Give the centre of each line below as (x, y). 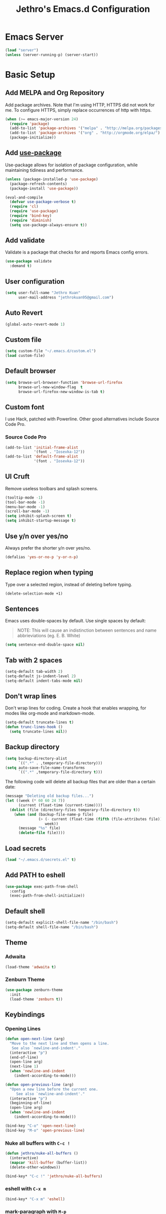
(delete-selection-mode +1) (34, 593)
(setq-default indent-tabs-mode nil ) (44, 681)
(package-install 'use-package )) (44, 188)
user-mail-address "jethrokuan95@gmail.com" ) (66, 297)
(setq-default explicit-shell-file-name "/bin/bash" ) (62, 923)
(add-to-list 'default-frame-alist (42, 456)
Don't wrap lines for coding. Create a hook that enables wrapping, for (76, 708)
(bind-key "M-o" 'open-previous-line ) (45, 1130)
